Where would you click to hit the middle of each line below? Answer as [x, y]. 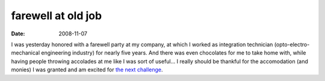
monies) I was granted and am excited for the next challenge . [87, 70]
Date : [18, 34]
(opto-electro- [292, 44]
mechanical [26, 53]
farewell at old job [57, 16]
